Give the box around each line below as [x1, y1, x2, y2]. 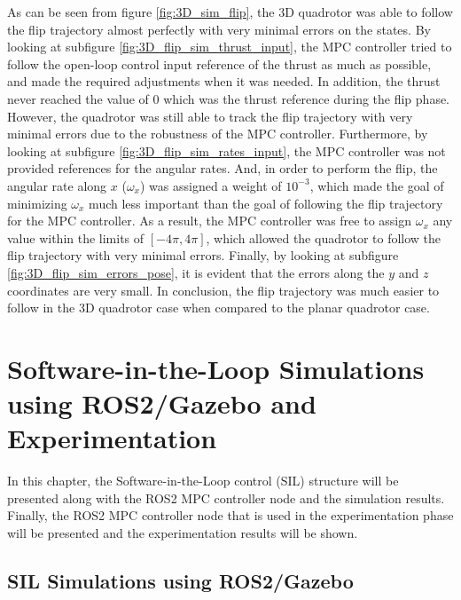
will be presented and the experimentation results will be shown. [7, 523, 358, 541]
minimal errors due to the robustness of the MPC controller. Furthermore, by [7, 124, 428, 143]
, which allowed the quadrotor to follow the [206, 228, 441, 247]
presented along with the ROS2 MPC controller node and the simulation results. [7, 488, 445, 507]
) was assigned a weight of [140, 176, 282, 194]
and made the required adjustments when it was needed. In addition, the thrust [7, 72, 441, 91]
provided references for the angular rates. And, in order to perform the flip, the [7, 159, 438, 178]
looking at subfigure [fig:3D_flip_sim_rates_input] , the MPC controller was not [7, 141, 446, 160]
